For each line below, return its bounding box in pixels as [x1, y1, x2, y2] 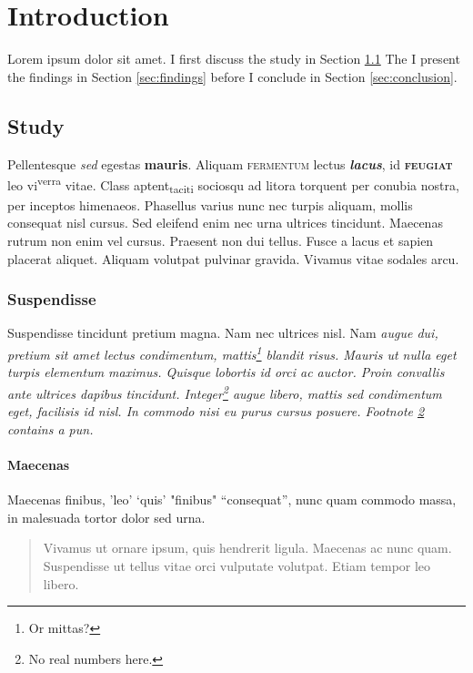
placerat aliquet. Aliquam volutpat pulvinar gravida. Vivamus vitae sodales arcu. [7, 249, 459, 268]
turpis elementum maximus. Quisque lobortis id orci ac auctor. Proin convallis [7, 362, 445, 382]
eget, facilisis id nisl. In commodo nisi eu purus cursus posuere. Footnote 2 [7, 402, 425, 421]
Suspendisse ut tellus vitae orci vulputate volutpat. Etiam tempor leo [43, 556, 431, 575]
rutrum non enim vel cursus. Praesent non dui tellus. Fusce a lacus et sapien [7, 231, 434, 250]
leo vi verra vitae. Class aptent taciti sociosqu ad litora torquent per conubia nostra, [7, 173, 459, 197]
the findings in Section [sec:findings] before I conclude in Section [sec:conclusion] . [7, 66, 458, 86]
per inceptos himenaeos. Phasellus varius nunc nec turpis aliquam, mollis [7, 195, 413, 214]
